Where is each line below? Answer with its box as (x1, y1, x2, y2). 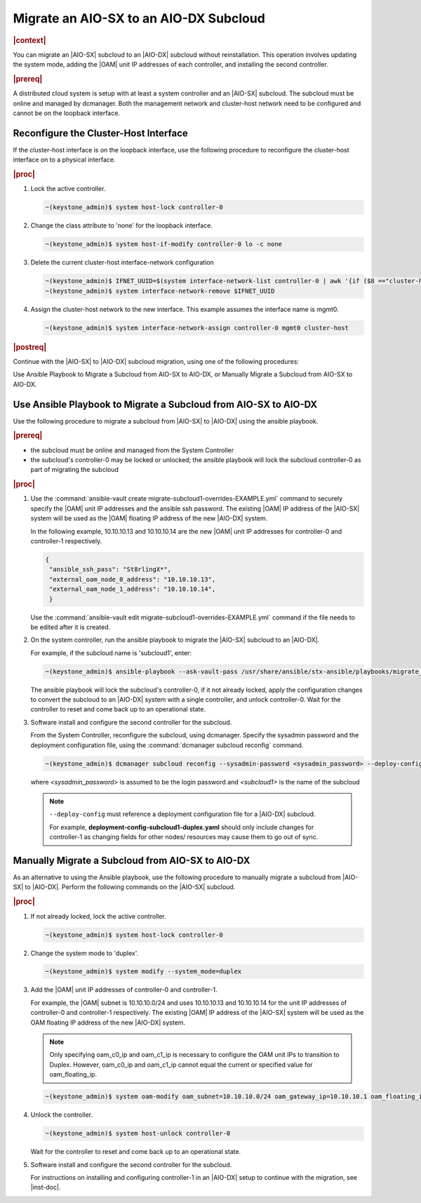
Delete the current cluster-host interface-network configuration (30, 258, 214, 267)
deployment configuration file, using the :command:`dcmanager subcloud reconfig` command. (30, 741, 304, 749)
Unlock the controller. (30, 1110, 93, 1119)
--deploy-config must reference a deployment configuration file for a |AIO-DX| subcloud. (49, 810, 316, 818)
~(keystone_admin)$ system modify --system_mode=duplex (45, 968, 242, 975)
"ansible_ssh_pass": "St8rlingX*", (49, 565, 172, 574)
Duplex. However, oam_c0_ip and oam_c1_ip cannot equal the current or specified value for (49, 1060, 313, 1069)
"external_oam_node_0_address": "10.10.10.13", (49, 575, 216, 583)
